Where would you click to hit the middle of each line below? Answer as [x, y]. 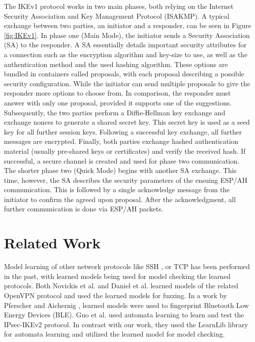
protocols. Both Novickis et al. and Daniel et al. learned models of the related [121, 286]
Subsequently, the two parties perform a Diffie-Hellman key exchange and [115, 112]
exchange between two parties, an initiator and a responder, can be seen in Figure [128, 25]
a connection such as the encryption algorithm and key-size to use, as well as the [126, 54]
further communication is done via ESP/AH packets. [84, 209]
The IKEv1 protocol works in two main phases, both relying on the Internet [119, 6]
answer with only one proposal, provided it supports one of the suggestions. [118, 102]
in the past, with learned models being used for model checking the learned [117, 276]
